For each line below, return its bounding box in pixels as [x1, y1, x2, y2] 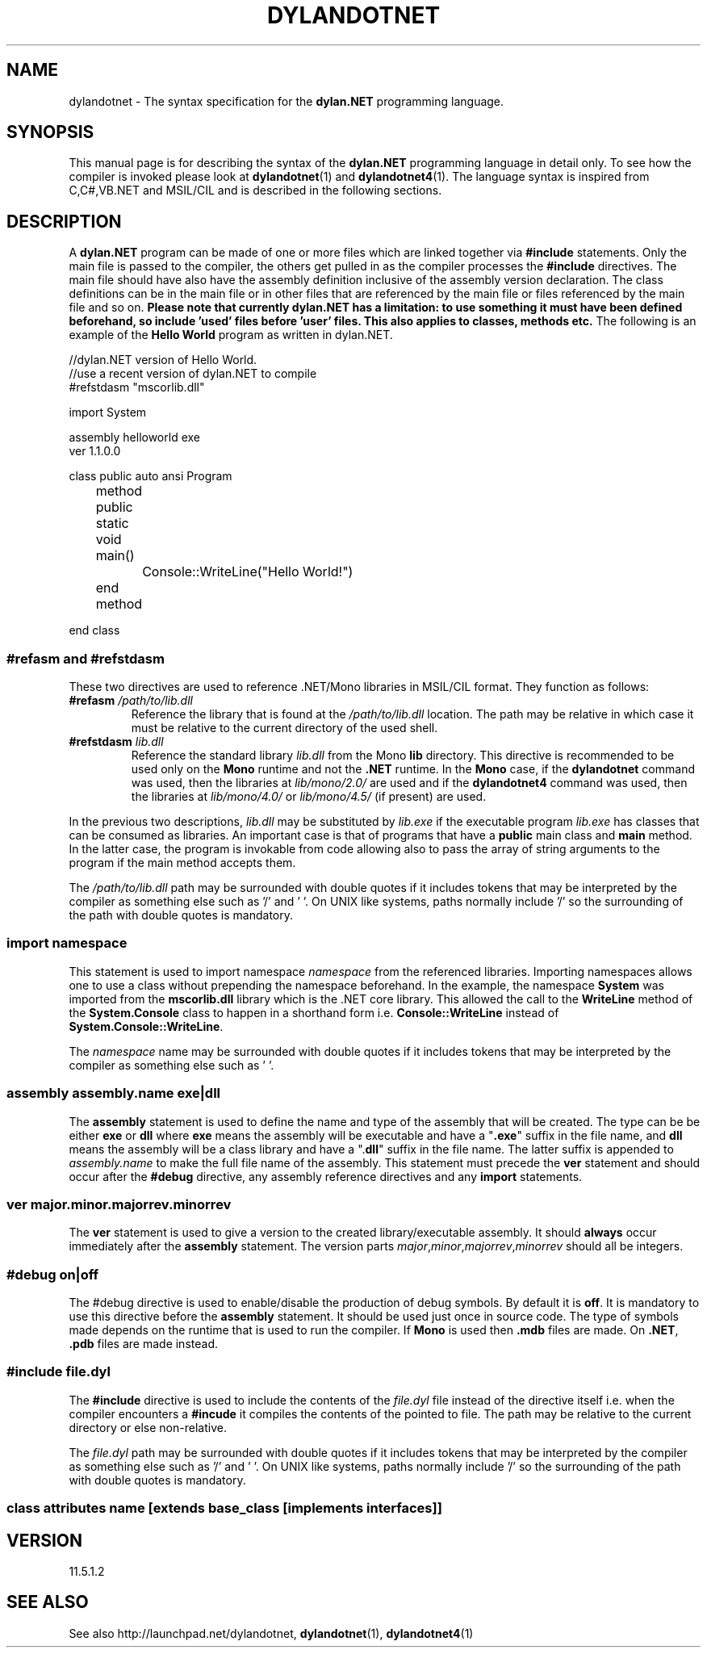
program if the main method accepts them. [69, 856, 296, 870]
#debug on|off [6, 1266, 99, 1283]
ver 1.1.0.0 [69, 444, 121, 459]
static [95, 515, 129, 532]
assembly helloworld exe [69, 430, 200, 445]
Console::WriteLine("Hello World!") [142, 563, 353, 580]
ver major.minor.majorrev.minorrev [6, 1195, 232, 1212]
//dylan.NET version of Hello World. [69, 353, 257, 367]
